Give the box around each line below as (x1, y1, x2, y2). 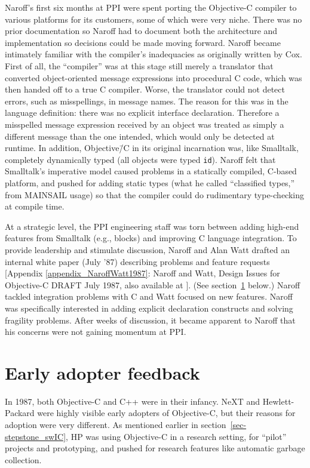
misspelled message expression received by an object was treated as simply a (5, 118, 284, 130)
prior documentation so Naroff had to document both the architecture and (5, 24, 278, 37)
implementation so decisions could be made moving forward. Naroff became (5, 36, 281, 48)
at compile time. (5, 200, 65, 213)
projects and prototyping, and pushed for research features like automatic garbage (5, 442, 305, 454)
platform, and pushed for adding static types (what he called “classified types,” (5, 176, 295, 189)
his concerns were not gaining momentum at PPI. (5, 325, 186, 338)
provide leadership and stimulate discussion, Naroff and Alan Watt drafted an (5, 243, 290, 255)
